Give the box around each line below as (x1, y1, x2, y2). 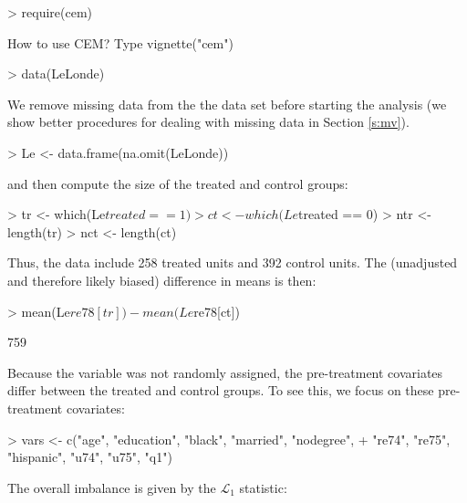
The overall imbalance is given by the (7, 477, 216, 497)
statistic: (239, 477, 287, 497)
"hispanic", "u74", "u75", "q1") (7, 447, 172, 466)
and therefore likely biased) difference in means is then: (7, 270, 317, 289)
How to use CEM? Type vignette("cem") (7, 33, 233, 52)
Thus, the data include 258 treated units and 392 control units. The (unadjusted (7, 253, 458, 272)
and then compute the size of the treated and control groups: (7, 173, 348, 193)
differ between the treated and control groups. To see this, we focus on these (7, 381, 434, 400)
